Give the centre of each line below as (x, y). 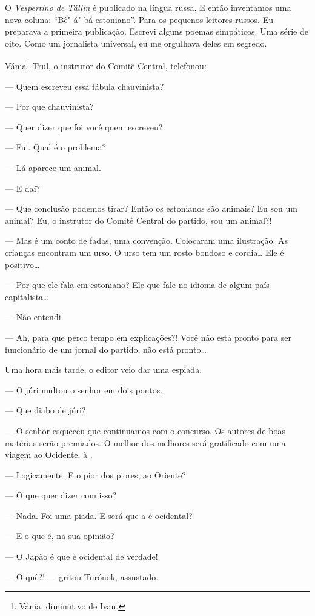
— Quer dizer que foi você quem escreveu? (84, 126)
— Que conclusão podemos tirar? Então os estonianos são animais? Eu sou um (151, 208)
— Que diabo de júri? (45, 410)
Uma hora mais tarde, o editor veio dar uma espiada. (104, 370)
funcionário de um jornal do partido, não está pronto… (106, 349)
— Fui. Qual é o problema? (56, 147)
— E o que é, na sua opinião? (60, 536)
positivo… (22, 264)
